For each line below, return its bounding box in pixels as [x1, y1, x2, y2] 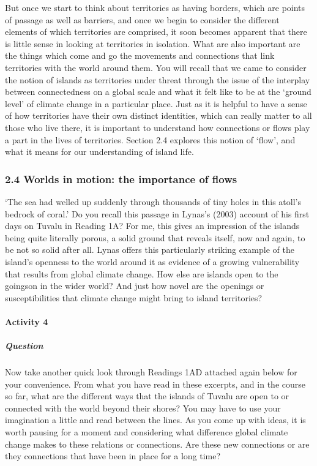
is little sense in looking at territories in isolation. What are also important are [5, 37, 300, 50]
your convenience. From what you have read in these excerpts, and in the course [5, 377, 305, 390]
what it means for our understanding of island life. [5, 145, 194, 158]
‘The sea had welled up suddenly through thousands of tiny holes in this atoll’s [5, 195, 302, 208]
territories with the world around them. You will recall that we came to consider [5, 61, 307, 73]
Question [5, 339, 43, 352]
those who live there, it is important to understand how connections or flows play [5, 121, 310, 133]
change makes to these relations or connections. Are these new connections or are [5, 437, 310, 450]
